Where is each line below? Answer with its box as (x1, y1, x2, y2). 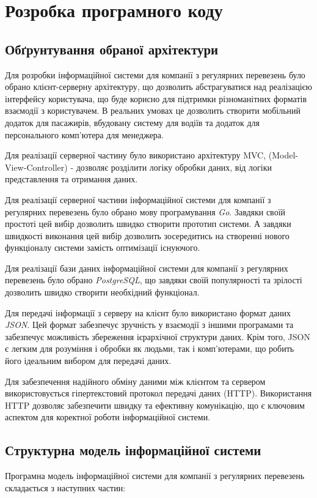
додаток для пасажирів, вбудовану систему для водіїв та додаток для (5, 116, 260, 128)
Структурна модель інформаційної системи (5, 440, 261, 459)
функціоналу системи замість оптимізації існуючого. (5, 241, 200, 254)
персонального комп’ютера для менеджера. (5, 128, 164, 141)
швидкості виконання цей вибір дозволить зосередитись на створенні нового (5, 229, 290, 242)
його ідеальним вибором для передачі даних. (5, 354, 172, 367)
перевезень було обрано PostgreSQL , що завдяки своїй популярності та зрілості (5, 273, 302, 286)
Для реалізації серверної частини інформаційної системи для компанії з (5, 193, 271, 206)
